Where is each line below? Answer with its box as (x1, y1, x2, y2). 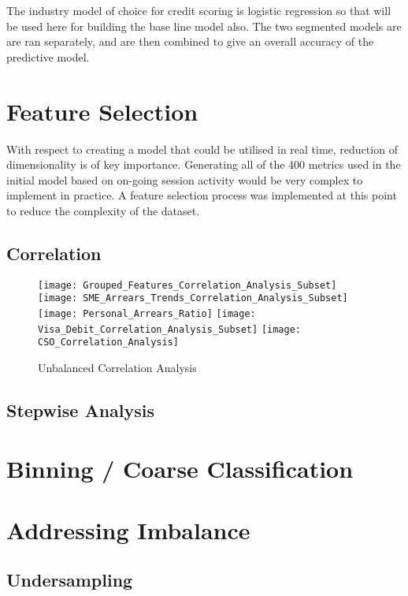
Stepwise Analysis (6, 397, 155, 422)
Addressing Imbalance (6, 513, 250, 546)
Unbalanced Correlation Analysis (38, 359, 197, 375)
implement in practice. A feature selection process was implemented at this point (6, 187, 397, 203)
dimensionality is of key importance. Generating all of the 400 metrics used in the (6, 156, 401, 173)
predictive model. (6, 48, 90, 65)
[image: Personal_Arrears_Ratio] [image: (38, 307, 256, 319)
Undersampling (6, 568, 133, 592)
